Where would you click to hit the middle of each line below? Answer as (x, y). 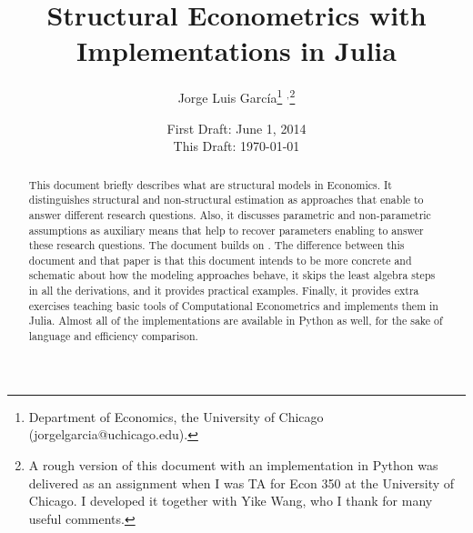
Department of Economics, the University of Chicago (176, 416)
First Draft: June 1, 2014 (236, 128)
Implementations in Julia (236, 50)
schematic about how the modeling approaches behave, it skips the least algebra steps (232, 275)
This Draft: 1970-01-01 (236, 146)
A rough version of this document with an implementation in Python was (233, 464)
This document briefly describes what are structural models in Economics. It (210, 184)
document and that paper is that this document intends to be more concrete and (220, 260)
